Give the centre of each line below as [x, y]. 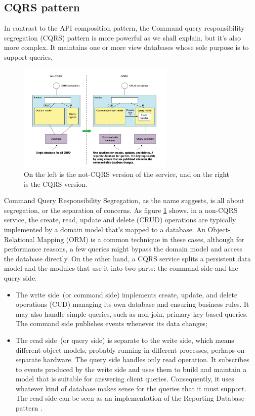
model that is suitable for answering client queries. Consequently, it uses [125, 379]
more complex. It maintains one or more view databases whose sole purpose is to [126, 47]
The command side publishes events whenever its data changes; [111, 323]
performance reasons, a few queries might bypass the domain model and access [123, 249]
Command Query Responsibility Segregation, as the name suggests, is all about [124, 200]
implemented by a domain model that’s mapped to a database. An [105, 229]
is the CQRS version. [56, 184]
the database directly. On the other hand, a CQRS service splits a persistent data [127, 258]
